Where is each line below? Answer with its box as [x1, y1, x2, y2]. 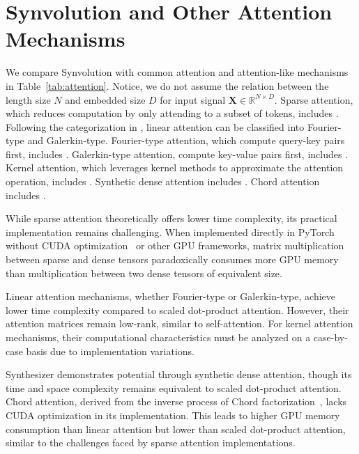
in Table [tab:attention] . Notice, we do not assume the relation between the [6, 78, 329, 93]
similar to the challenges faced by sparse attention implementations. [6, 435, 296, 450]
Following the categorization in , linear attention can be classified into [6, 119, 305, 134]
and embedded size [65, 92, 146, 107]
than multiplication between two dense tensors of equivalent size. [6, 265, 282, 280]
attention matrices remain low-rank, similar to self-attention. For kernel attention [6, 316, 353, 331]
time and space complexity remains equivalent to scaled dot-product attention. [6, 380, 342, 395]
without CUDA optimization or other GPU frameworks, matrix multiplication [6, 238, 344, 253]
